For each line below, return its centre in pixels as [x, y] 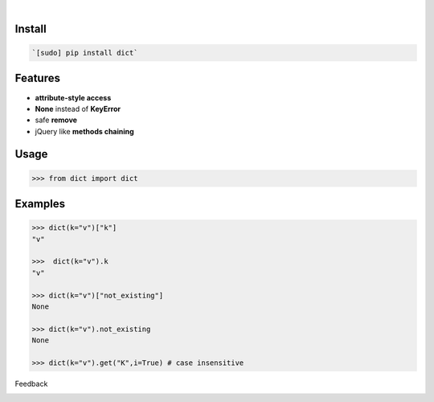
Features [37, 78]
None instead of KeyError [78, 109]
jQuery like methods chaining [84, 131]
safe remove [56, 120]
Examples [40, 204]
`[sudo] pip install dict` [85, 53]
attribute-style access [73, 97]
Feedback [31, 384]
